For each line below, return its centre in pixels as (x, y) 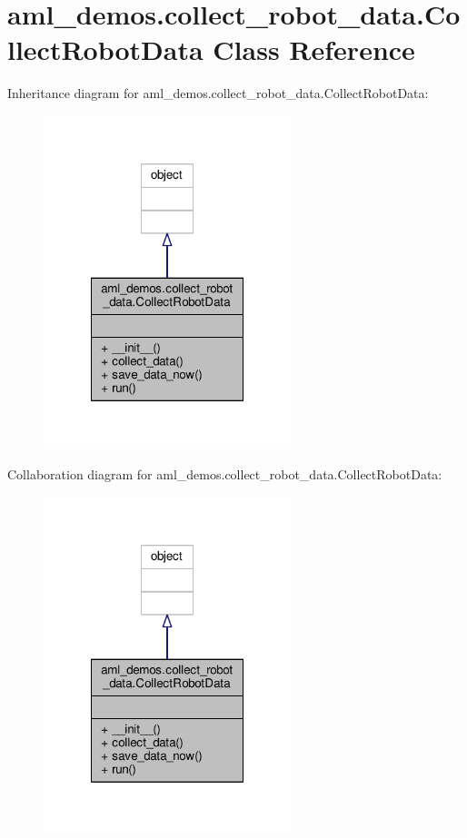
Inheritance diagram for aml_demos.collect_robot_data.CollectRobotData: (218, 93)
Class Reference (314, 49)
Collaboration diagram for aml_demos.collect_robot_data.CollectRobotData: (225, 474)
